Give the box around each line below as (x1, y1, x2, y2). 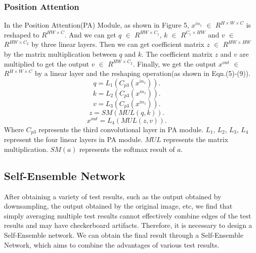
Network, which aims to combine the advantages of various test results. (4, 239, 219, 250)
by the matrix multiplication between (4, 49, 117, 59)
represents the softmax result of (79, 144, 175, 154)
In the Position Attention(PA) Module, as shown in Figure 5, (4, 20, 189, 30)
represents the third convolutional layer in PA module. (39, 124, 204, 134)
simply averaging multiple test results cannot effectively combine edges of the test (4, 210, 252, 220)
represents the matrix (163, 134, 228, 145)
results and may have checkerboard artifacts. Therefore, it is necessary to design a (4, 220, 253, 230)
